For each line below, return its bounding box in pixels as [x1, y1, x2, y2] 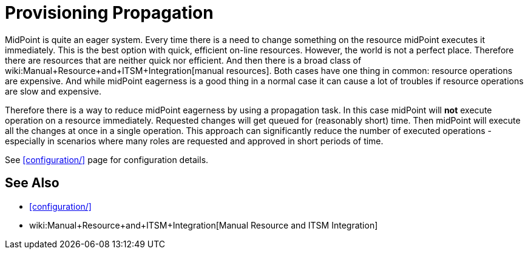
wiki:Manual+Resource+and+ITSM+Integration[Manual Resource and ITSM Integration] [29, 219, 378, 230]
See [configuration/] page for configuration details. [5, 154, 209, 165]
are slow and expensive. [5, 85, 102, 96]
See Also [5, 175, 59, 191]
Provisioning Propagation [5, 2, 214, 23]
